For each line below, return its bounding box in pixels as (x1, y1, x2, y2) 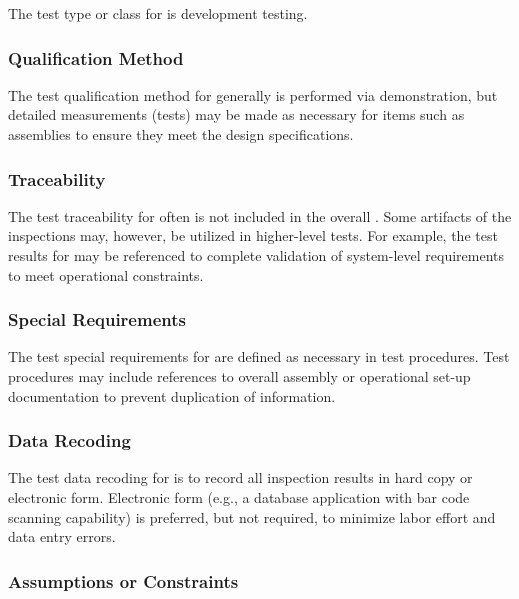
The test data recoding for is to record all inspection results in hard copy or (8, 467, 473, 488)
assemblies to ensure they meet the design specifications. (8, 124, 354, 144)
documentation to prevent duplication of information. (8, 385, 336, 406)
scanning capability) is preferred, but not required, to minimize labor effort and (8, 506, 496, 527)
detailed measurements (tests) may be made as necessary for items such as (8, 104, 465, 125)
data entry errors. (8, 526, 116, 547)
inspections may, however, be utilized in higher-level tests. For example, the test (8, 225, 498, 246)
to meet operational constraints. (8, 264, 204, 285)
